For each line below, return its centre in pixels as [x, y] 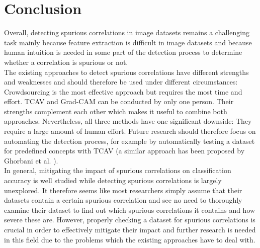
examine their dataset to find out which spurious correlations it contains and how [130, 210]
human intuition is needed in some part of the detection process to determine [123, 52]
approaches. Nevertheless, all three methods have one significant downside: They [128, 121]
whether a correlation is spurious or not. [66, 62]
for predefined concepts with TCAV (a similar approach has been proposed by [124, 151]
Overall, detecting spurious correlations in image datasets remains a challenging [127, 32]
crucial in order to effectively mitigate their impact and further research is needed [130, 229]
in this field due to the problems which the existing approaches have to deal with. [130, 239]
